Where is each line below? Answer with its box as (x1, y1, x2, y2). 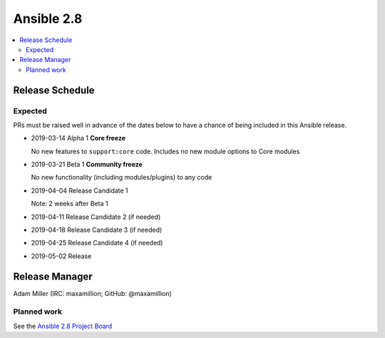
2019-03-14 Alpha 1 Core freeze (31, 134, 126, 143)
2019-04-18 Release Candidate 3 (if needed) (31, 225, 163, 234)
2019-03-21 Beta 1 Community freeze (31, 160, 143, 169)
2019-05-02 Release (31, 252, 92, 260)
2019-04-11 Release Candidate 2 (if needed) (31, 212, 161, 221)
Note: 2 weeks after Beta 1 (31, 200, 108, 208)
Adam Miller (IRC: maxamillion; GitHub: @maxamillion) (13, 289, 173, 297)
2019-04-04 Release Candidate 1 (31, 186, 128, 195)
